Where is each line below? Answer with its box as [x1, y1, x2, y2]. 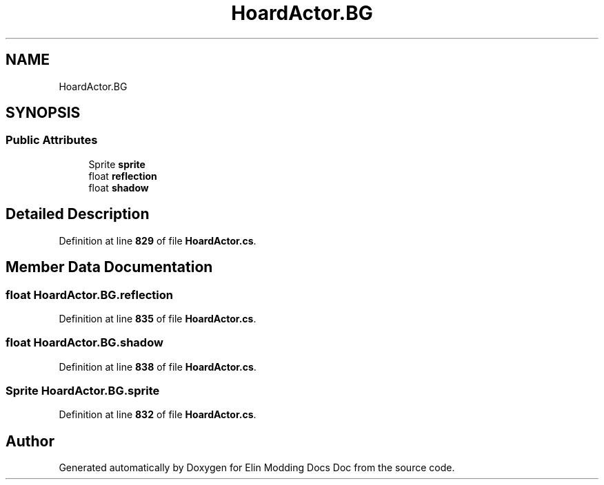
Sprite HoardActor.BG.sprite [6, 384, 160, 398]
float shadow [88, 181, 149, 194]
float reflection [88, 169, 157, 182]
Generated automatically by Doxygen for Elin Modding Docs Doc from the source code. [59, 462, 455, 474]
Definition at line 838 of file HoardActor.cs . [59, 360, 256, 373]
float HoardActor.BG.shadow [6, 336, 163, 350]
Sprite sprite [88, 158, 145, 170]
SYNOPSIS [6, 104, 81, 122]
